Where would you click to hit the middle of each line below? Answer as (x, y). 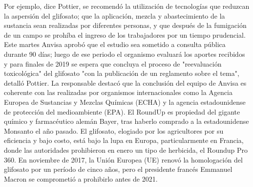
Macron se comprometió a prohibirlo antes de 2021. (81, 178)
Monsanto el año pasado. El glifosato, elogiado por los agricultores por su (114, 130)
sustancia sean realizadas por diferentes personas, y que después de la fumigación (125, 25)
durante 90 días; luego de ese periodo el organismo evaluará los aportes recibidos (125, 54)
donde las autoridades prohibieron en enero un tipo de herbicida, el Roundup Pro (126, 150)
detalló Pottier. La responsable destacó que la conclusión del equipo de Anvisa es (125, 82)
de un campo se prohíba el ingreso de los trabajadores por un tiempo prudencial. (125, 35)
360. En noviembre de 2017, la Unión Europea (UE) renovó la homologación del (123, 159)
